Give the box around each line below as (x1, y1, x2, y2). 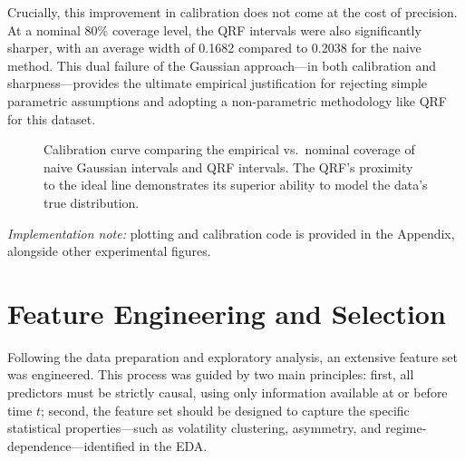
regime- (385, 418, 427, 437)
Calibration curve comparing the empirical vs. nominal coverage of (44, 140, 415, 159)
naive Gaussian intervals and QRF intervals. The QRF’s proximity (44, 157, 413, 176)
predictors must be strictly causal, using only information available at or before (7, 383, 448, 402)
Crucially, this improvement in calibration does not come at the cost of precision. (7, 3, 458, 21)
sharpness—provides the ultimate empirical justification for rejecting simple (7, 74, 428, 93)
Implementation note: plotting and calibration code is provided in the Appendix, (7, 223, 455, 242)
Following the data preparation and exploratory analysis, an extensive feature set (7, 347, 458, 366)
